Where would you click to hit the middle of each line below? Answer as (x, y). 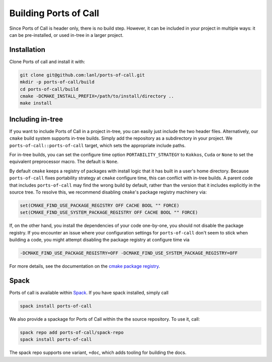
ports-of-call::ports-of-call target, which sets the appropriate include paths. (97, 145)
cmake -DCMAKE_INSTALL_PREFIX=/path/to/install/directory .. (97, 96)
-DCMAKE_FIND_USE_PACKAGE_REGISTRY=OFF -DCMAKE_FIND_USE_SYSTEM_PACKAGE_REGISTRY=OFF (129, 253)
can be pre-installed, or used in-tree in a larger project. (66, 35)
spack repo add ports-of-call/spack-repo (72, 332)
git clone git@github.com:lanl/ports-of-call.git (82, 75)
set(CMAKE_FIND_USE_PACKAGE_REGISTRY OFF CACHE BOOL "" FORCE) (100, 205)
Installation (27, 50)
